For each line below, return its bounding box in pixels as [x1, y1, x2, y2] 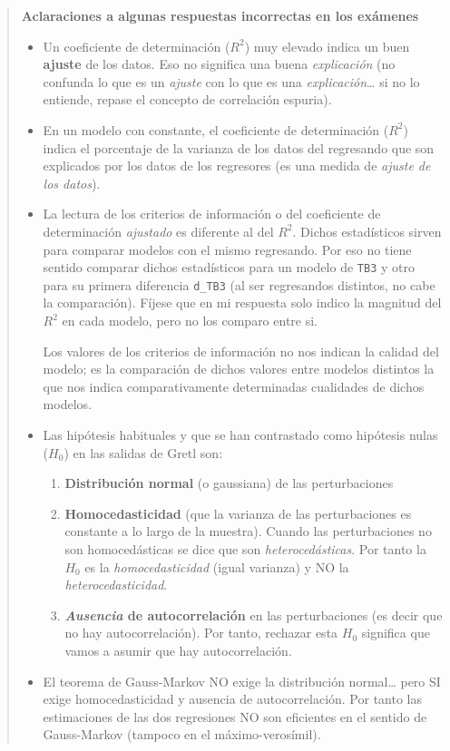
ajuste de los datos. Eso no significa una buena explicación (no [43, 54, 396, 73]
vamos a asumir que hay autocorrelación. [64, 640, 292, 659]
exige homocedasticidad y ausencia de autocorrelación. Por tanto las [43, 689, 423, 708]
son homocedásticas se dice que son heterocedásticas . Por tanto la [64, 539, 426, 558]
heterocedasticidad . [64, 575, 168, 594]
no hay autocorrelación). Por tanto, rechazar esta [64, 623, 338, 642]
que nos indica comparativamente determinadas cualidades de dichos [43, 376, 425, 395]
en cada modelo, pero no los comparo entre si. [62, 311, 318, 330]
